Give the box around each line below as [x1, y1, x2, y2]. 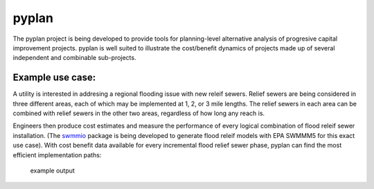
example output [30, 166, 75, 175]
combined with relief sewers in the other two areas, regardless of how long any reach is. [12, 109, 265, 117]
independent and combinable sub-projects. [12, 54, 136, 62]
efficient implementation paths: [12, 150, 102, 159]
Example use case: [12, 72, 96, 83]
